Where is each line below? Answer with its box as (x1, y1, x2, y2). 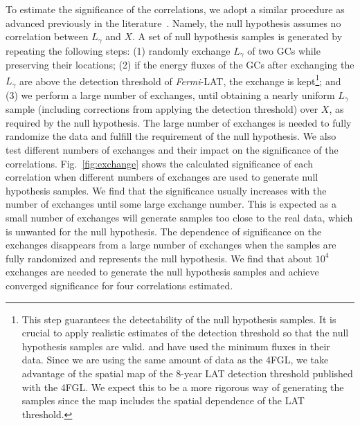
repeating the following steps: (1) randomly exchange (6, 43, 231, 57)
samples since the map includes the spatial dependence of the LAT (21, 393, 305, 408)
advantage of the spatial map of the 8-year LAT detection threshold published (21, 365, 353, 380)
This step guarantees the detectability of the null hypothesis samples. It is (21, 311, 336, 326)
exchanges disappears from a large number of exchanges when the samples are (6, 237, 336, 252)
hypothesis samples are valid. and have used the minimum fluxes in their (21, 338, 330, 353)
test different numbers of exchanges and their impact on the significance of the (6, 143, 339, 157)
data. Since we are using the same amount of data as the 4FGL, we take (21, 352, 329, 367)
